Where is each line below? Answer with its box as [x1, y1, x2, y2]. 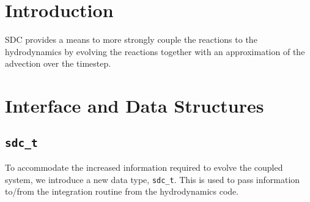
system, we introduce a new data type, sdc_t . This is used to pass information [5, 173, 300, 185]
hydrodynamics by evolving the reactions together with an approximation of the [5, 45, 305, 58]
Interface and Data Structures [5, 93, 264, 118]
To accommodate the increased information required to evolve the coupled [5, 161, 283, 174]
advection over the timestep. [5, 57, 111, 70]
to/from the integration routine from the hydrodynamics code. [5, 185, 239, 198]
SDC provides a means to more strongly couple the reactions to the [5, 33, 257, 46]
